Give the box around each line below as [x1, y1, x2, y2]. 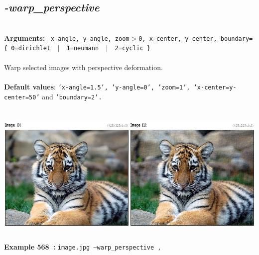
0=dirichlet [11, 45, 51, 52]
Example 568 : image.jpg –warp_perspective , [4, 242, 161, 252]
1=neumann [66, 45, 99, 52]
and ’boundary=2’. [42, 91, 102, 101]
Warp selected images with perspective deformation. [4, 62, 163, 72]
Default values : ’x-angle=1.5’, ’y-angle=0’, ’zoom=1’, [4, 81, 190, 91]
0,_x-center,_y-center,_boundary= [138, 35, 253, 42]
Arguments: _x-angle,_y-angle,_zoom [4, 32, 129, 43]
